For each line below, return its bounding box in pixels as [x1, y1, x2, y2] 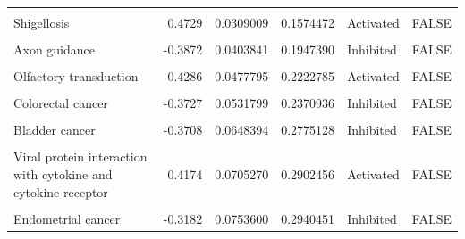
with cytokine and [13, 165, 113, 184]
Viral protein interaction [13, 147, 148, 166]
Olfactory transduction [13, 67, 139, 86]
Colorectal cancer [13, 94, 108, 112]
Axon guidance [13, 40, 96, 59]
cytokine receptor [13, 182, 108, 201]
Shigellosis [13, 13, 70, 31]
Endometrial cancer [13, 209, 121, 227]
